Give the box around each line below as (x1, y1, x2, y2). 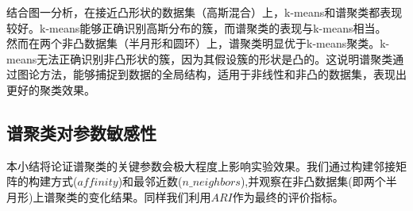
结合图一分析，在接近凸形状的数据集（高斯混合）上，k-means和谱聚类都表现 (6, 4, 403, 20)
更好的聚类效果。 (6, 81, 95, 98)
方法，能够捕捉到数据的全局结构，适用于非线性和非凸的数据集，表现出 (39, 66, 407, 82)
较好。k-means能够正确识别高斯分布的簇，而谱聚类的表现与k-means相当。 (6, 19, 387, 36)
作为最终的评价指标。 (232, 188, 344, 205)
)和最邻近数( (118, 173, 183, 190)
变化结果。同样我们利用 (88, 188, 211, 205)
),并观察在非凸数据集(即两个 (240, 173, 386, 190)
